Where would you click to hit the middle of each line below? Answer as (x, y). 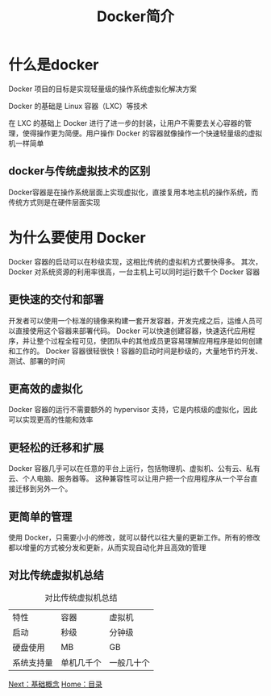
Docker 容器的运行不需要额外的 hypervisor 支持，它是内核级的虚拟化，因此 (133, 410)
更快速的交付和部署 (56, 300)
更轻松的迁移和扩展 (56, 447)
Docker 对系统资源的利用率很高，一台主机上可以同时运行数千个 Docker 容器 (134, 272)
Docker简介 (135, 17)
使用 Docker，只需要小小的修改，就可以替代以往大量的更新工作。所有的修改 (134, 537)
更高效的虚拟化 (46, 388)
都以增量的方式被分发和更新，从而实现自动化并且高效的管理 (107, 547)
